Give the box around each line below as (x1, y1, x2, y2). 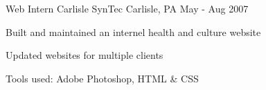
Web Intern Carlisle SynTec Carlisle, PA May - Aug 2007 (6, 1, 249, 15)
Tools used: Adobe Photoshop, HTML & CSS (6, 71, 199, 85)
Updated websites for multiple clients (6, 48, 163, 62)
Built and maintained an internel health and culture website (6, 24, 261, 39)
